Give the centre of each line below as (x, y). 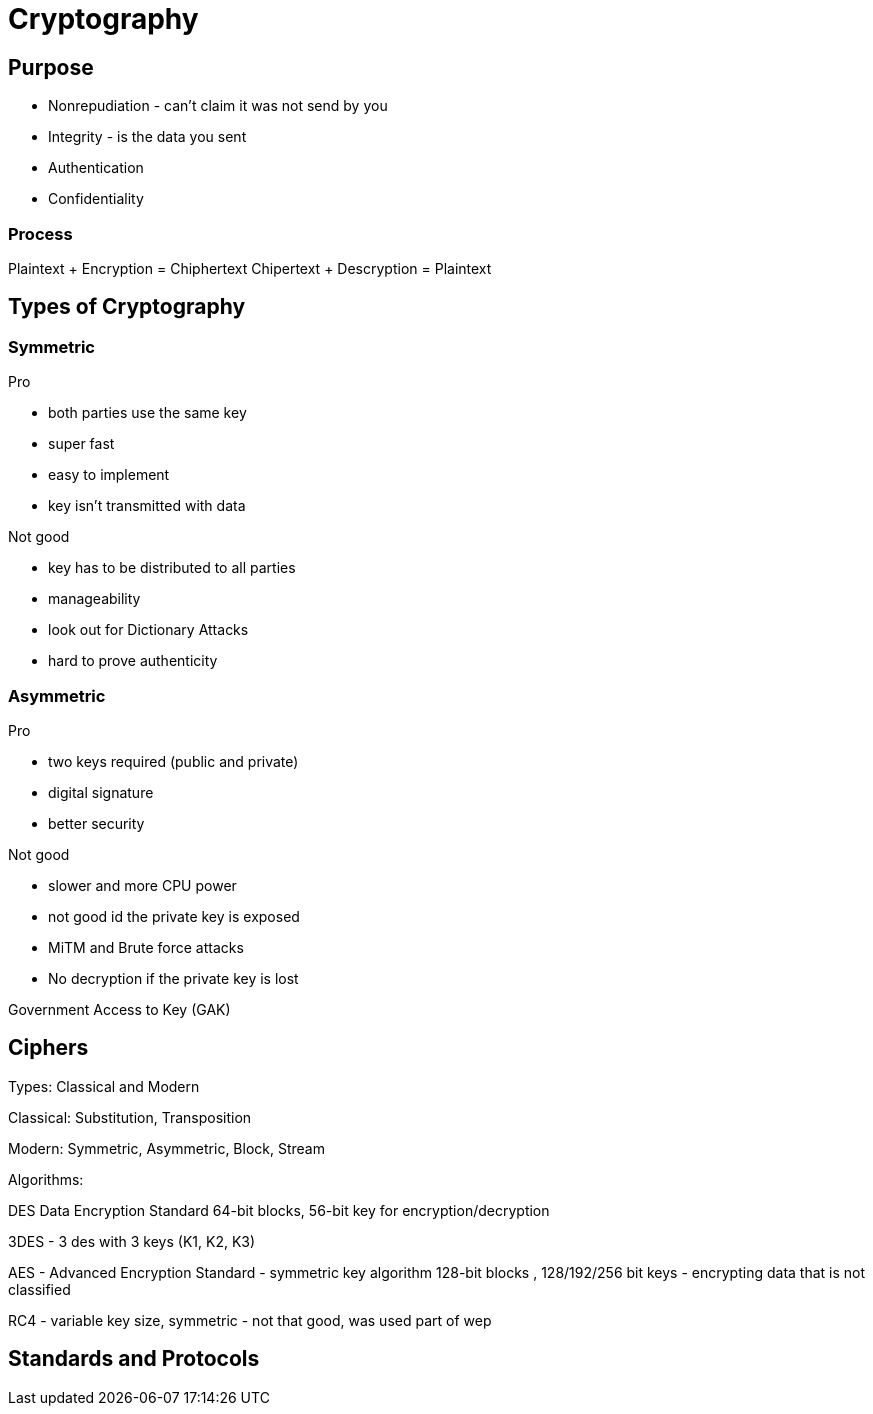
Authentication (96, 168)
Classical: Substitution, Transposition (130, 1117)
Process (40, 233)
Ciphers (48, 1048)
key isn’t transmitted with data (147, 506)
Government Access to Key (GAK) (119, 1009)
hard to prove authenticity (133, 661)
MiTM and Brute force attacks (146, 947)
